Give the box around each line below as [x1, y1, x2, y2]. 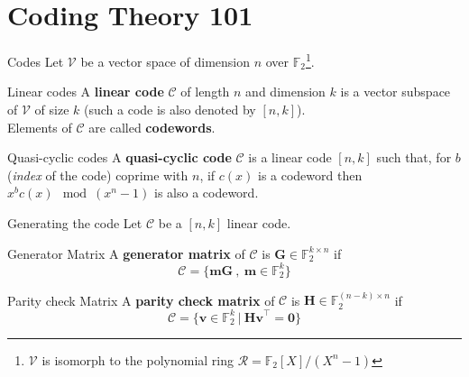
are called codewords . [88, 117, 216, 136]
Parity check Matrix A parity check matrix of [7, 290, 275, 309]
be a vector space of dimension [80, 51, 251, 70]
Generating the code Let [7, 213, 143, 232]
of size [34, 99, 69, 118]
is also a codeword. [153, 183, 259, 202]
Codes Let [7, 51, 64, 70]
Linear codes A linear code [7, 82, 164, 101]
